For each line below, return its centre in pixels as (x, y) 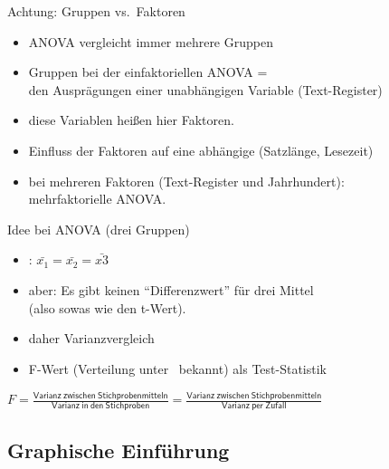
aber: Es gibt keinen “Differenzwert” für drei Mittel (171, 289)
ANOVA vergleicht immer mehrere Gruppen (151, 41)
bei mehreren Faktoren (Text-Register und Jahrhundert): (186, 181)
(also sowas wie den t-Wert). (107, 307)
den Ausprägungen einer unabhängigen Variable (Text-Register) (205, 89)
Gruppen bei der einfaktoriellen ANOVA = (148, 72)
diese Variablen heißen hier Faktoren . (131, 120)
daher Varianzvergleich (91, 338)
